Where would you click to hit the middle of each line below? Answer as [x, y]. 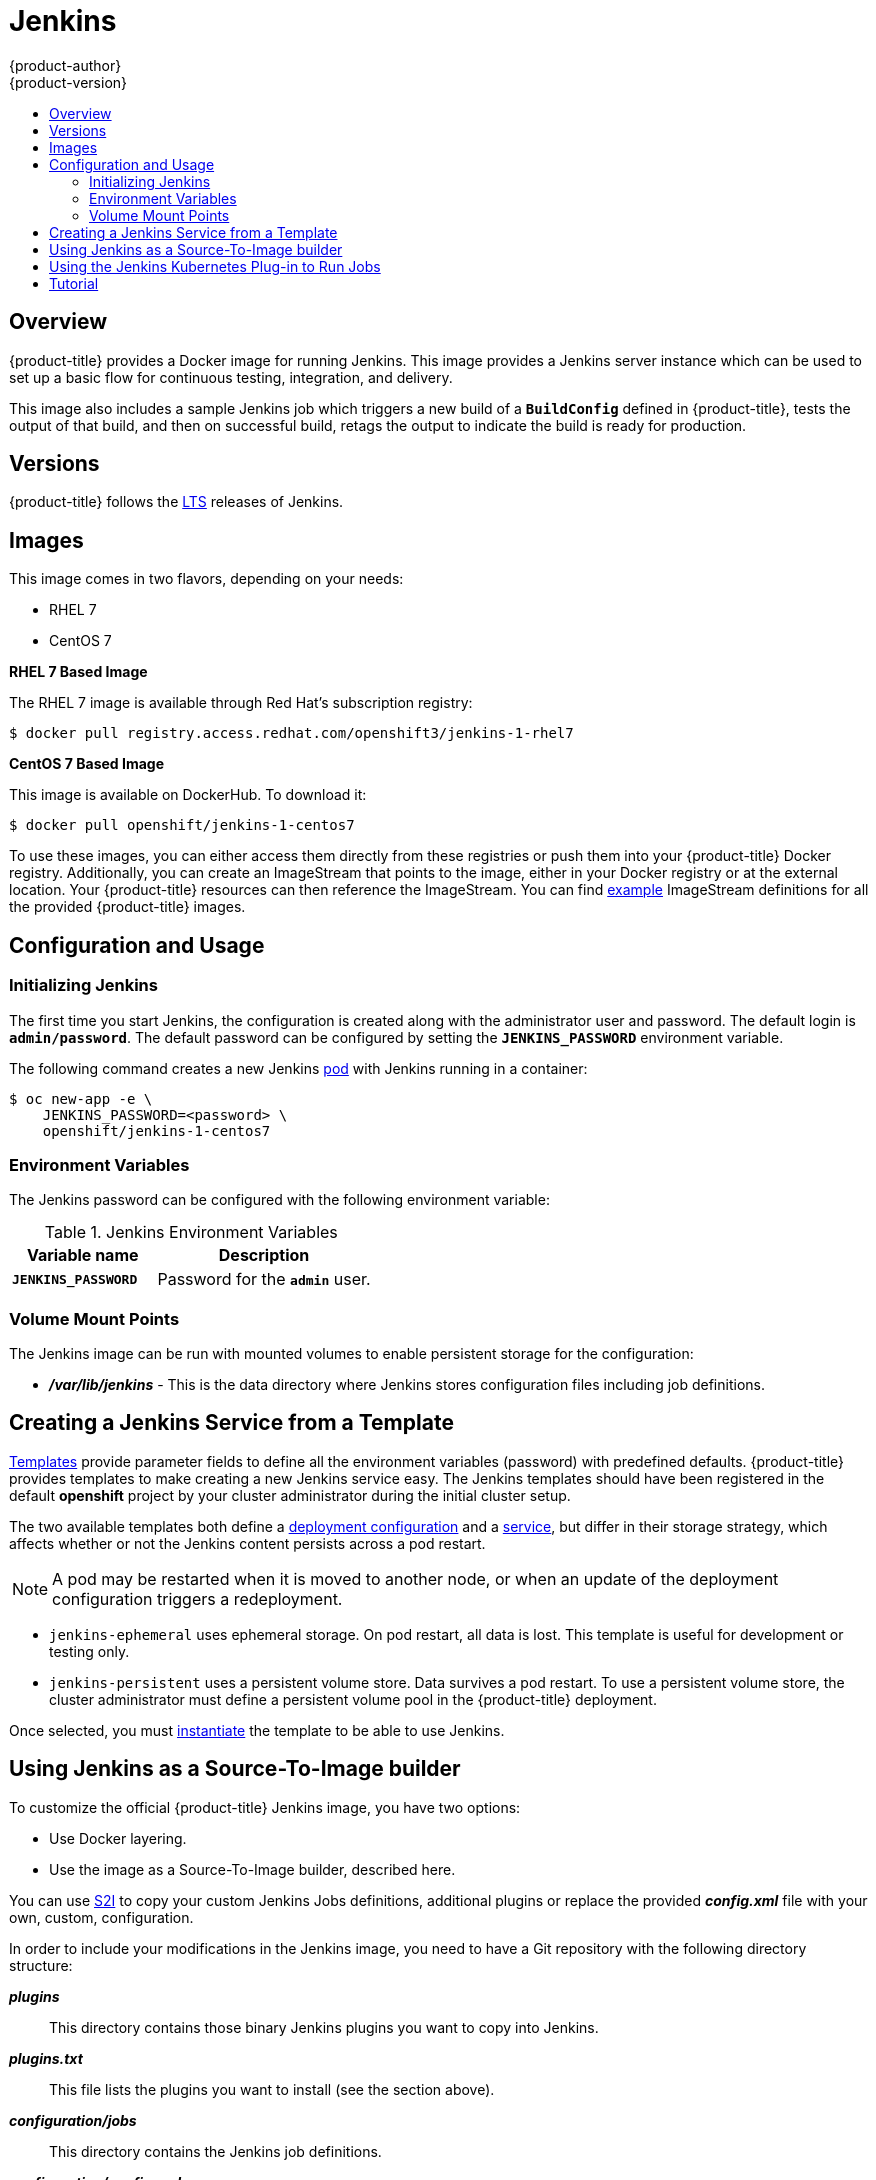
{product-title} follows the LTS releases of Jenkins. [176, 502]
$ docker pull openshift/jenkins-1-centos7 [182, 825]
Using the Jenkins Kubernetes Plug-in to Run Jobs [215, 266]
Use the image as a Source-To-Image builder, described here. [252, 1869]
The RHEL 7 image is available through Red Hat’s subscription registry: [241, 703]
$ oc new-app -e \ [81, 1098]
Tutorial [74, 283]
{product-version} [68, 82]
